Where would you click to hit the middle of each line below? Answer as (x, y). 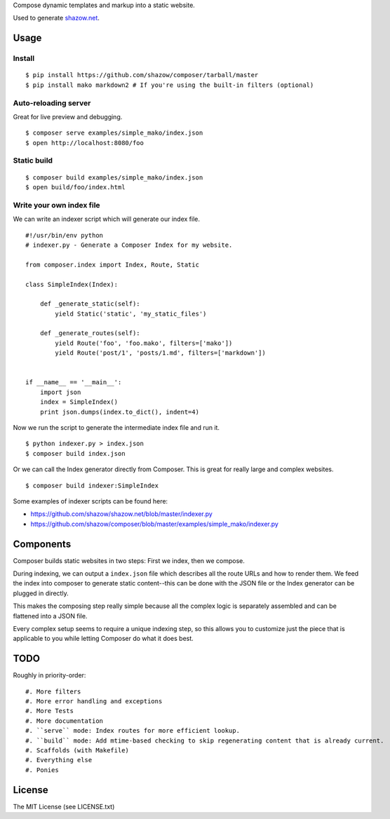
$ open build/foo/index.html (75, 187)
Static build (33, 161)
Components (42, 544)
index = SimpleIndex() (79, 402)
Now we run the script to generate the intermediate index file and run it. (116, 427)
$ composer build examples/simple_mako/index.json (114, 177)
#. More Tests (49, 711)
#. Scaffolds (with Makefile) (78, 750)
